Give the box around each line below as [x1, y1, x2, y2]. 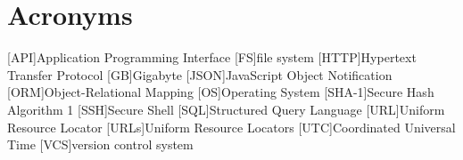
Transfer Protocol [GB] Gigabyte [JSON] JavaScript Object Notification [7, 65, 393, 84]
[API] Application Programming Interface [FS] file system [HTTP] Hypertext [7, 48, 417, 67]
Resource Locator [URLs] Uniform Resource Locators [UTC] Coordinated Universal [7, 117, 456, 136]
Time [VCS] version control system [7, 135, 194, 154]
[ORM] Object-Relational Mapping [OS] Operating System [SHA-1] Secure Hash [7, 83, 434, 101]
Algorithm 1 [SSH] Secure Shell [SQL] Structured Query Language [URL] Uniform [7, 100, 445, 118]
